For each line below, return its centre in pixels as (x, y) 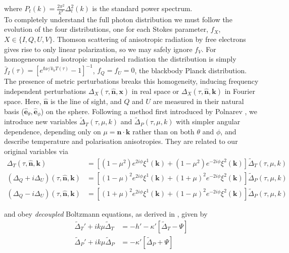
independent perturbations (45, 91)
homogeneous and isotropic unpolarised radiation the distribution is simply (120, 59)
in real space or (155, 91)
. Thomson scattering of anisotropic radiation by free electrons (149, 39)
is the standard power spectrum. (142, 8)
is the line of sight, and (86, 101)
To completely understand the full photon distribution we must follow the (118, 19)
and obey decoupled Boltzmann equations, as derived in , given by (106, 213)
